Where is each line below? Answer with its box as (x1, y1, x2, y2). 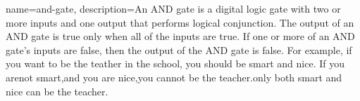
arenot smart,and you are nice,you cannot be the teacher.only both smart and (6, 69, 342, 84)
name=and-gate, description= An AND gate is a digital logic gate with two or (6, 1, 341, 15)
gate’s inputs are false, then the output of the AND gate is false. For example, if (6, 42, 352, 57)
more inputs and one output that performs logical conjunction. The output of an (6, 15, 354, 29)
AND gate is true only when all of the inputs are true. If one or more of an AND (6, 29, 355, 43)
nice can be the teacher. (6, 83, 108, 98)
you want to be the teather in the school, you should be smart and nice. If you (6, 56, 345, 71)
